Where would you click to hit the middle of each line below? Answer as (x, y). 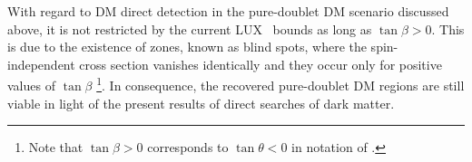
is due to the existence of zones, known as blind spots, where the (187, 47)
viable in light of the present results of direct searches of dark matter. (201, 103)
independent (41, 64)
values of (31, 86)
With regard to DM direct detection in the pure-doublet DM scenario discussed (228, 11)
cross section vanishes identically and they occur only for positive (261, 64)
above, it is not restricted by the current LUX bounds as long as (190, 29)
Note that (56, 147)
